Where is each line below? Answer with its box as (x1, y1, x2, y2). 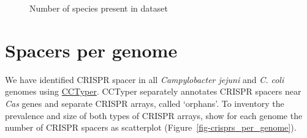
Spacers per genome (5, 37, 178, 62)
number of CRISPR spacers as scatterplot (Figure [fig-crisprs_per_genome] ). (5, 121, 297, 134)
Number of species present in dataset (29, 2, 168, 14)
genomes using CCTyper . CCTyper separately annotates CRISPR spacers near (5, 85, 301, 98)
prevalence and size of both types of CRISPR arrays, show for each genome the (5, 109, 303, 122)
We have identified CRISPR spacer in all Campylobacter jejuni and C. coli (5, 73, 284, 85)
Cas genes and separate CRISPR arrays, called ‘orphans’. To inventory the (5, 96, 284, 109)
